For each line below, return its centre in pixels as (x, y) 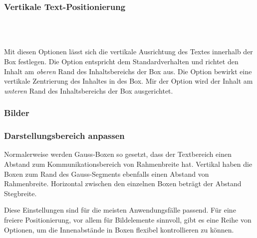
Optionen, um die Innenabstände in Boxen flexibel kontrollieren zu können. (119, 229)
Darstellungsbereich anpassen (64, 136)
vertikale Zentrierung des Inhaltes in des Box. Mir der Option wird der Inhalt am (128, 81)
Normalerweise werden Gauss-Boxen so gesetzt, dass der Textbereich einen (118, 154)
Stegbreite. (20, 193)
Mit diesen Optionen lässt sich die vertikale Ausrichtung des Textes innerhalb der (128, 52)
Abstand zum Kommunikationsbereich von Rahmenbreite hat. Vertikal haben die (128, 164)
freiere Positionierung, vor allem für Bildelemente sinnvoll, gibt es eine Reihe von (128, 220)
